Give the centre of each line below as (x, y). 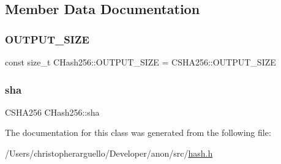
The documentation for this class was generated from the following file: (138, 132)
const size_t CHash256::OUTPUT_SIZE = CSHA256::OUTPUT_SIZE (140, 62)
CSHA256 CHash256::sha (52, 112)
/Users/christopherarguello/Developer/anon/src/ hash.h (109, 153)
